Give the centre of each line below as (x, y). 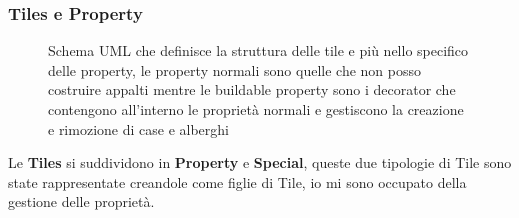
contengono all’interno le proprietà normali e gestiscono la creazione (256, 109)
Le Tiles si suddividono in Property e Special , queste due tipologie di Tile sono (260, 162)
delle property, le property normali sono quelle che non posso (235, 69)
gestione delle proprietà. (81, 201)
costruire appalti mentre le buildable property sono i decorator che (252, 89)
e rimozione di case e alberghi (138, 128)
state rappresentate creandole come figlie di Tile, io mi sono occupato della (237, 181)
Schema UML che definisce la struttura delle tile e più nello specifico (258, 50)
